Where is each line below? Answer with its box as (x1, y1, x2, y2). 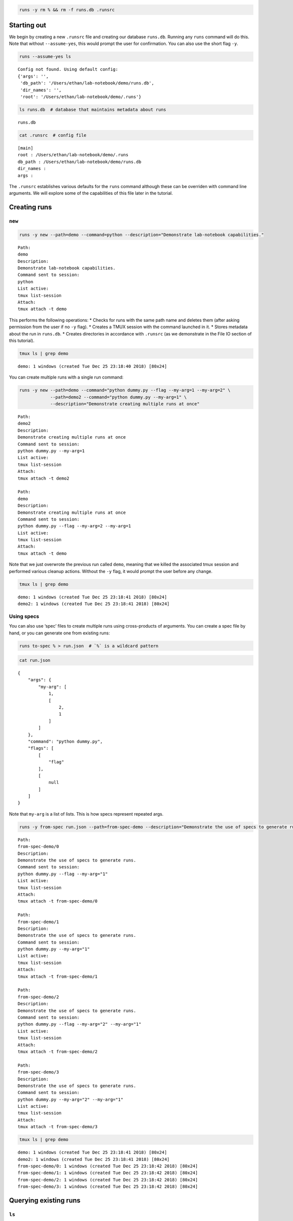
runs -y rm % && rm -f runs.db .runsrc (19, 7, 115, 12)
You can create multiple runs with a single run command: (9, 374, 124, 380)
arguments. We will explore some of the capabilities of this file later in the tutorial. (9, 190, 173, 196)
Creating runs (9, 203, 52, 211)
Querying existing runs (9, 1196, 81, 1204)
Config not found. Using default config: (18, 66, 118, 72)
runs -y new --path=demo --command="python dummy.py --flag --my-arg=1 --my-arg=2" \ (19, 387, 230, 393)
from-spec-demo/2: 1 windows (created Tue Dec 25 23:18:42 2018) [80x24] (18, 1177, 198, 1182)
